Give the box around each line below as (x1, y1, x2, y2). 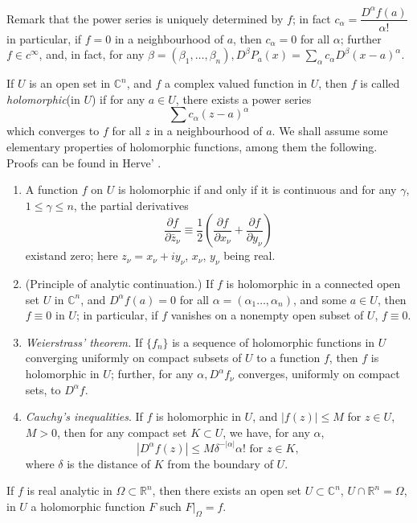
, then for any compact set (57, 423, 187, 440)
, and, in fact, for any (39, 46, 145, 63)
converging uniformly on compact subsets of (25, 349, 242, 366)
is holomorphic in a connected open (226, 275, 401, 292)
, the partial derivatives (73, 196, 189, 213)
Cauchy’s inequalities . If (25, 408, 143, 425)
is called (360, 75, 400, 92)
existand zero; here (25, 247, 118, 264)
